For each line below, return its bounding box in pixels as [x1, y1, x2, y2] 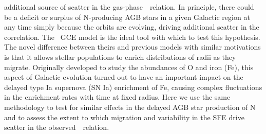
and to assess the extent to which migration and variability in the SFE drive [4, 111, 244, 122]
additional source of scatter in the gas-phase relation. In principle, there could [4, 2, 254, 12]
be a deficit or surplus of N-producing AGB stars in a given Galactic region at [4, 11, 250, 22]
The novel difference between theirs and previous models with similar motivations [4, 41, 261, 52]
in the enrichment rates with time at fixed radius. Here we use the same [4, 92, 231, 102]
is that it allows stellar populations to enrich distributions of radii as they [4, 51, 236, 62]
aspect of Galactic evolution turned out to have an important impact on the [4, 72, 243, 82]
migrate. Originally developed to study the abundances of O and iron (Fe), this [4, 61, 254, 72]
